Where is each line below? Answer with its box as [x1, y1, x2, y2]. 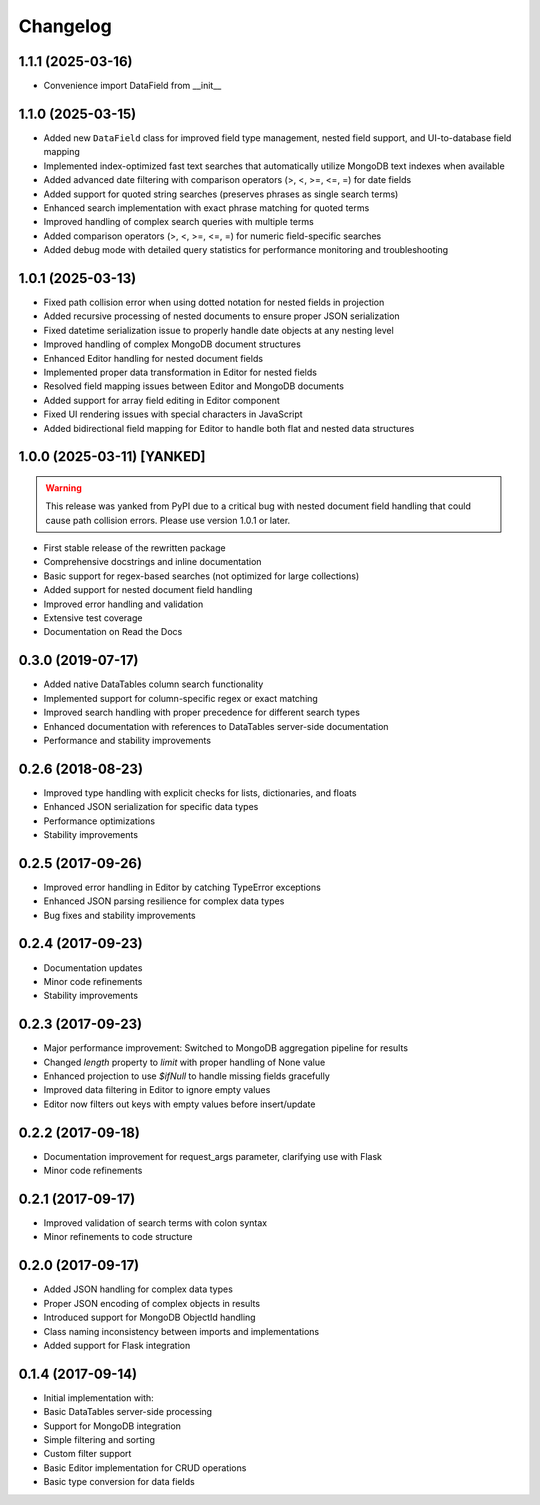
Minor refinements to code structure [43, 1231, 193, 1243]
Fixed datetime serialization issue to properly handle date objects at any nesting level [43, 324, 394, 336]
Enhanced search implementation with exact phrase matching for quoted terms [43, 201, 370, 214]
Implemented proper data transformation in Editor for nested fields [43, 366, 317, 378]
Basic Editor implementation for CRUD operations [43, 1461, 247, 1474]
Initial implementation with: [43, 1391, 154, 1404]
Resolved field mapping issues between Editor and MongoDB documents [43, 380, 345, 392]
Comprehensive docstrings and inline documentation [43, 556, 262, 568]
